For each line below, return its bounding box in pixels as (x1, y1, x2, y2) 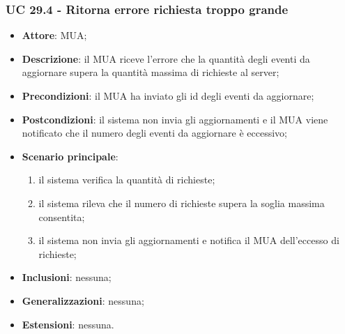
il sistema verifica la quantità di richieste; (38, 172, 215, 187)
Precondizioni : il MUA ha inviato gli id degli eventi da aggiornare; (22, 89, 314, 103)
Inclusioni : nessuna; (22, 270, 112, 284)
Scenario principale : (22, 149, 118, 163)
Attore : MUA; (22, 28, 87, 43)
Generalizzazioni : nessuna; (22, 293, 144, 308)
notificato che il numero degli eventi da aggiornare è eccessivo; (22, 126, 287, 140)
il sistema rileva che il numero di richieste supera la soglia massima (38, 195, 325, 210)
